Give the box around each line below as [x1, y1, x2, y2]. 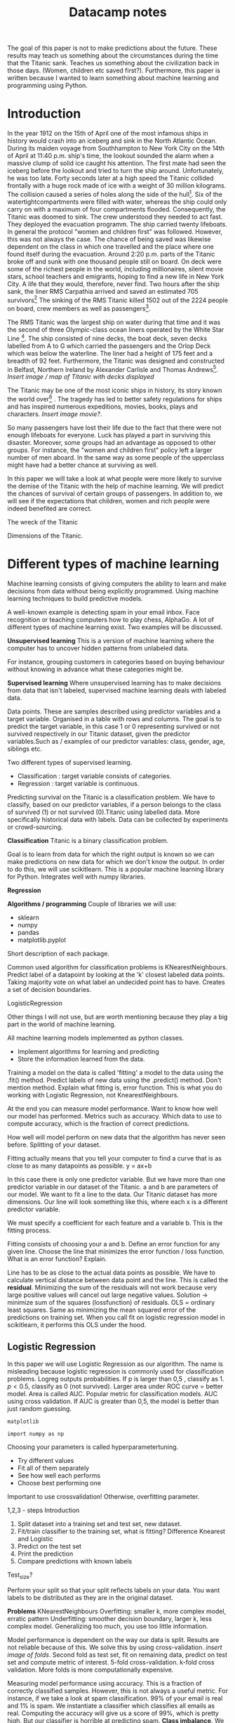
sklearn [17, 913, 40, 922]
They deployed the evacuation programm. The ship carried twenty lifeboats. [7, 219, 228, 228]
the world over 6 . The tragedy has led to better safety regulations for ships [7, 394, 222, 404]
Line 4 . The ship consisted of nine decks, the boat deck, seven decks [7, 333, 208, 342]
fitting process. [7, 1226, 51, 1234]
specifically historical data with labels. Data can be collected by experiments [7, 815, 229, 823]
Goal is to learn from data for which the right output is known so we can [7, 850, 215, 858]
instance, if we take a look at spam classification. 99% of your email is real [7, 1693, 223, 1702]
